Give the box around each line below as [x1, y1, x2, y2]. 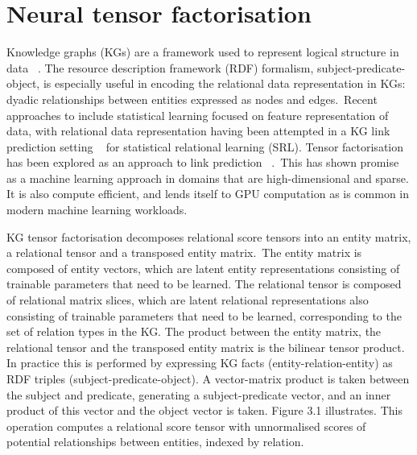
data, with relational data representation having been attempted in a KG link [6, 122, 390, 139]
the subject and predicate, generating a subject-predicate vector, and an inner [6, 386, 391, 403]
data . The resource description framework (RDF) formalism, [6, 59, 314, 76]
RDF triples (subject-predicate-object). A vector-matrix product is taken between [6, 370, 410, 387]
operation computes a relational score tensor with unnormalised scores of [6, 417, 366, 434]
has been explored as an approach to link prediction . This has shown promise [6, 154, 399, 171]
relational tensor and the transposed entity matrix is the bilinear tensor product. [6, 338, 405, 355]
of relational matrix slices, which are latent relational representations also [6, 292, 369, 308]
